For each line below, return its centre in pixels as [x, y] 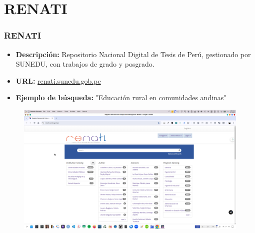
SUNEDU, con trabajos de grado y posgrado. [85, 64]
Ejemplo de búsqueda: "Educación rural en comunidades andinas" [121, 97]
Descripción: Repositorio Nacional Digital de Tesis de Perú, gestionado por [133, 54]
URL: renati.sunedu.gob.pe [58, 80]
